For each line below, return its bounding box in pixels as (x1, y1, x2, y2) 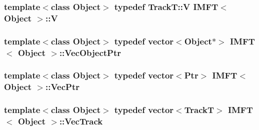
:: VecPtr (45, 80, 80, 93)
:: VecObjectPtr (59, 46, 121, 58)
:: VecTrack (59, 115, 103, 127)
